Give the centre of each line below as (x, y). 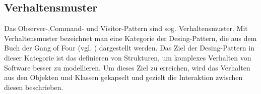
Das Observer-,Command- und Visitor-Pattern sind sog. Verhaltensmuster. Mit (126, 28)
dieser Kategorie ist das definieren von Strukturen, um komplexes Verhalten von (128, 57)
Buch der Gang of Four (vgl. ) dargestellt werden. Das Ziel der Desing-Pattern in (129, 48)
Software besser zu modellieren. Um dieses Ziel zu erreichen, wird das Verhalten (127, 67)
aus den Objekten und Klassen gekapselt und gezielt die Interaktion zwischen (123, 77)
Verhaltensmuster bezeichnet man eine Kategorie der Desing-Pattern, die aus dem (130, 38)
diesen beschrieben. (34, 87)
